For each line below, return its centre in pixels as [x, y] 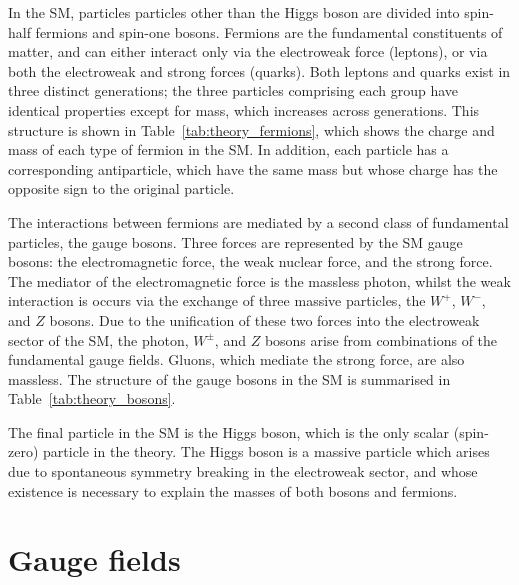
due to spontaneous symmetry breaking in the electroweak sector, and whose [243, 471]
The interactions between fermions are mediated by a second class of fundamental [258, 221]
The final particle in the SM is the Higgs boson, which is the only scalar [229, 431]
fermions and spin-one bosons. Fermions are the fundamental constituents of [269, 31]
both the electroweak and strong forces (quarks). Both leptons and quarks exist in [259, 70]
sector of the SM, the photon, [98, 339]
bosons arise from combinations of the [381, 339]
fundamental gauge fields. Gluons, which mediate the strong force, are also [236, 359]
